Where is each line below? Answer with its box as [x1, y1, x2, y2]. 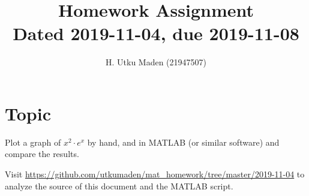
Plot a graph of [5, 135, 61, 148]
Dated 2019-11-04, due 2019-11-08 [13, 21, 299, 46]
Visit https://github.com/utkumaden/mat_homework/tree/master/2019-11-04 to [5, 168, 305, 180]
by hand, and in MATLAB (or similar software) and [87, 135, 280, 148]
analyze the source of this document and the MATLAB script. [5, 179, 233, 192]
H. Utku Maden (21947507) [105, 56, 206, 68]
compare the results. [5, 147, 79, 160]
